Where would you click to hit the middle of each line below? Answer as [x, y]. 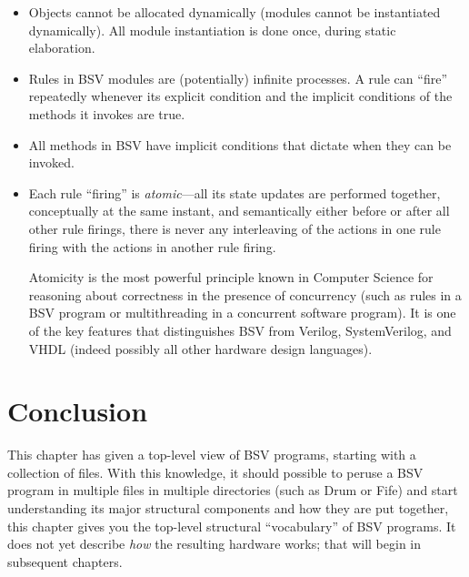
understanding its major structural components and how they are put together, [228, 508]
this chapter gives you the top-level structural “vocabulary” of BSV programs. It [232, 526]
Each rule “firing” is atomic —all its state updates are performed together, [234, 192]
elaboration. [62, 48]
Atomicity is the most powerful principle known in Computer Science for [231, 277]
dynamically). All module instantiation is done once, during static [212, 30]
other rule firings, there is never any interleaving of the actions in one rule [234, 228]
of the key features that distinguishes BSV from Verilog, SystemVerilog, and [240, 330]
